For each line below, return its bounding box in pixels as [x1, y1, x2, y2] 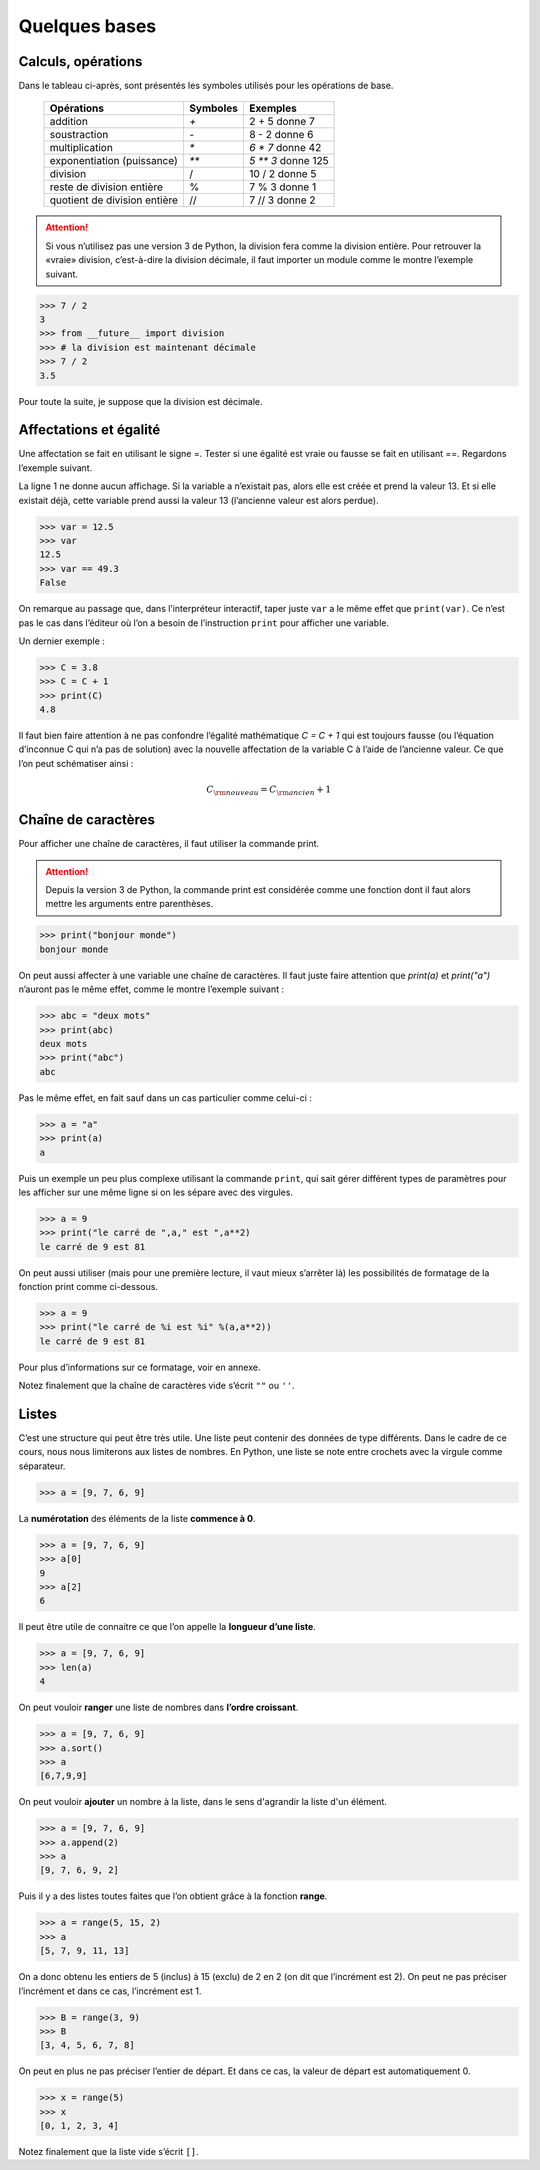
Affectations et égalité [18, 421, 161, 439]
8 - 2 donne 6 [248, 128, 314, 142]
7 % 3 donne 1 [248, 180, 317, 194]
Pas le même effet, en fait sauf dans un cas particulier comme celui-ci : [18, 1091, 312, 1104]
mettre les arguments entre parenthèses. [45, 898, 214, 910]
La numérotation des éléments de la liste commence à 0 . [18, 1512, 256, 1524]
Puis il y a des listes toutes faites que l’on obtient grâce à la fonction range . [18, 1890, 328, 1902]
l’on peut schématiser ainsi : [18, 757, 134, 769]
